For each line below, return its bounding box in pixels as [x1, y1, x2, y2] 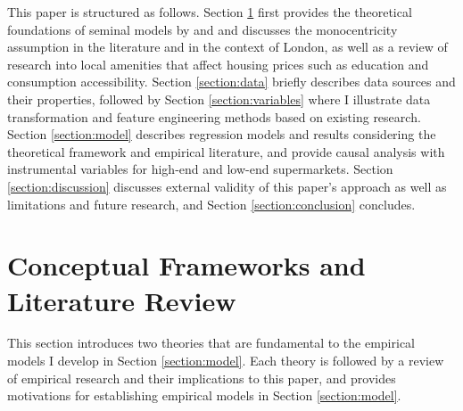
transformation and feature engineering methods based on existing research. [7, 107, 421, 126]
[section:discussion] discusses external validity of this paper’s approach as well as [7, 177, 447, 195]
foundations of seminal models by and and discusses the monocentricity [7, 20, 398, 38]
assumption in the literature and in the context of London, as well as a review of [7, 37, 448, 56]
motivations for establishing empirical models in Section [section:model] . [7, 386, 401, 405]
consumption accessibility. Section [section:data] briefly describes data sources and [7, 72, 456, 91]
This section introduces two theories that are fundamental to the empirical [7, 333, 416, 352]
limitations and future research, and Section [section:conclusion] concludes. [7, 194, 416, 213]
